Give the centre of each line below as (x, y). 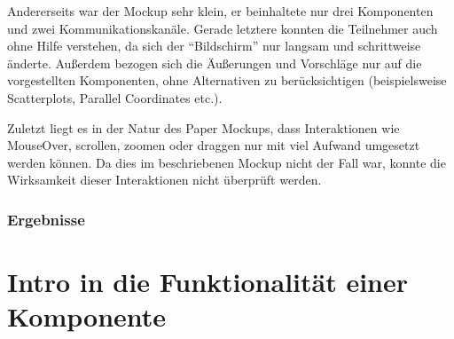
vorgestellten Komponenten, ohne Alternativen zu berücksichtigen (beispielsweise (227, 80)
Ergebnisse (46, 219)
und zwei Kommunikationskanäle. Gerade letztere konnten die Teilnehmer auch (223, 28)
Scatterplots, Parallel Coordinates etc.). (115, 97)
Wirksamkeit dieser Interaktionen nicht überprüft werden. (164, 180)
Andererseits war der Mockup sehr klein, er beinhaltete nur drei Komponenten (220, 11)
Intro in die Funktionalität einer (208, 281)
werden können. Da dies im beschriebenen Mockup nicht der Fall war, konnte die (227, 162)
